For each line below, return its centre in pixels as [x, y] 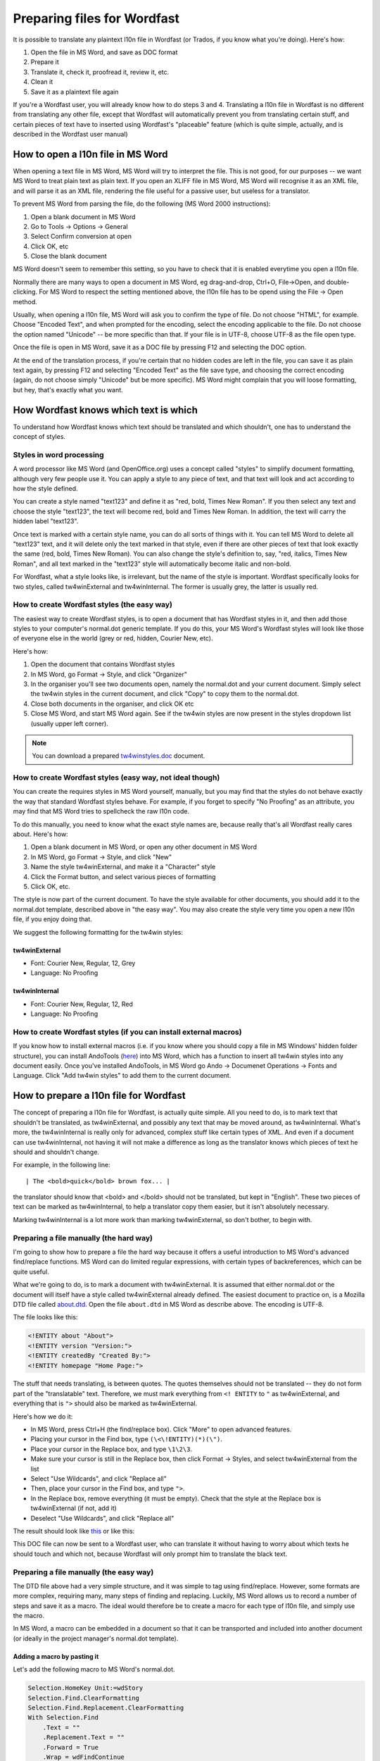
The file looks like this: [45, 1317]
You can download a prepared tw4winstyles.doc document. [119, 756]
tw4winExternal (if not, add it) [74, 1508]
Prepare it [45, 62]
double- [338, 282]
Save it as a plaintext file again [75, 92]
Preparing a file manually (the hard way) [83, 1238]
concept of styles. [39, 437]
